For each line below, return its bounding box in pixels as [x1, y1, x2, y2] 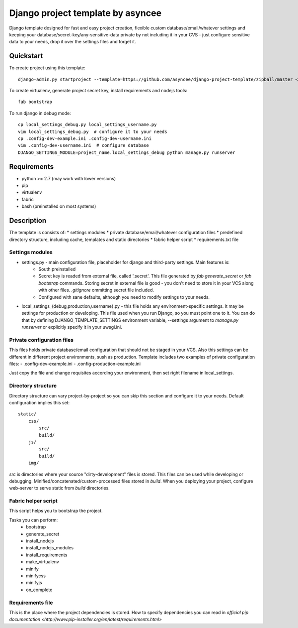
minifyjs [26, 580, 42, 586]
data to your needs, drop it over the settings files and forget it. [9, 39, 136, 45]
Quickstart [9, 52, 43, 60]
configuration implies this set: [9, 400, 70, 406]
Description [9, 217, 47, 225]
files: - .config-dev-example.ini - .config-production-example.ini [9, 361, 141, 367]
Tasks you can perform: [9, 517, 58, 523]
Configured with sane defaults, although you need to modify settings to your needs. [38, 294, 210, 300]
